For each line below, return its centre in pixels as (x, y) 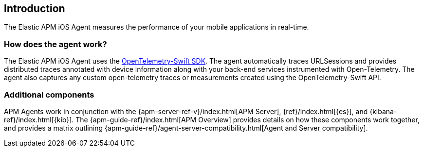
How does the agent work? (55, 44)
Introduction (35, 8)
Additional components (49, 94)
